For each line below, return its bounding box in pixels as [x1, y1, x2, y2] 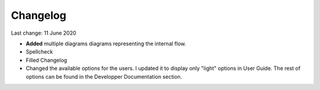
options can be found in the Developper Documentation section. [25, 73, 183, 80]
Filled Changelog [25, 56, 68, 64]
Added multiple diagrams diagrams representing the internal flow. [25, 40, 187, 47]
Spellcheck [25, 48, 53, 55]
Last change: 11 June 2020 [11, 29, 76, 36]
